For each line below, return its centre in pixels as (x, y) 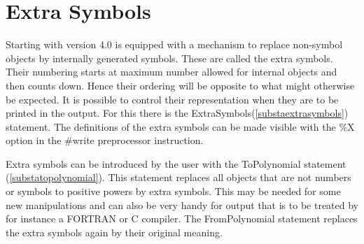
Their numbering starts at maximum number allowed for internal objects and (171, 72)
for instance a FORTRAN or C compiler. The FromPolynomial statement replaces (182, 218)
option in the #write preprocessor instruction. (105, 140)
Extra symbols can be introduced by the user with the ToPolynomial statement (176, 163)
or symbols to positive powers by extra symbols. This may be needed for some (173, 191)
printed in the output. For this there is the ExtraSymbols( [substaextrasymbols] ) (177, 113)
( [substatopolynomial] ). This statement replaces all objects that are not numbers (178, 177)
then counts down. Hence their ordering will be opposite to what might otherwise (180, 85)
